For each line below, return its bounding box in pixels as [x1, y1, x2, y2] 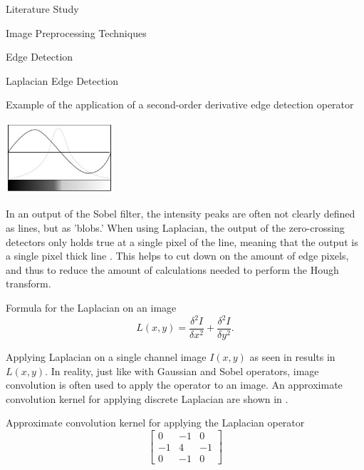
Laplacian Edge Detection [6, 73, 119, 88]
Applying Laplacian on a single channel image [6, 349, 207, 364]
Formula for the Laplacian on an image [6, 300, 177, 315]
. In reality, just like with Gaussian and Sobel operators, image [45, 363, 319, 378]
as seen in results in [249, 349, 336, 364]
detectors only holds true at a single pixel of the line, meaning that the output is [6, 234, 358, 249]
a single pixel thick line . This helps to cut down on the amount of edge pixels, [6, 248, 349, 263]
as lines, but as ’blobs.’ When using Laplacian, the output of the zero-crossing [6, 220, 345, 235]
